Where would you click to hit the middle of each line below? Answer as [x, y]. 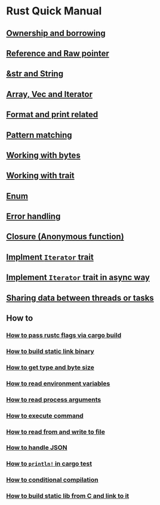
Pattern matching [39, 135]
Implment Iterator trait [50, 257]
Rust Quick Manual [54, 11]
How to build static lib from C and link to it [68, 496]
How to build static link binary [50, 351]
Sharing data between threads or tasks [80, 298]
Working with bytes [43, 155]
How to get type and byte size [50, 367]
